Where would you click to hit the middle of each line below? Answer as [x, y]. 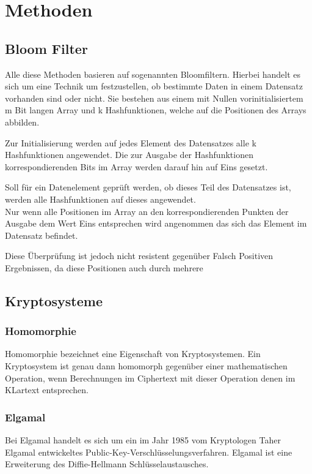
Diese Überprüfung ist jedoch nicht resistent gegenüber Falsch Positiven [139, 256]
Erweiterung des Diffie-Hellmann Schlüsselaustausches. [107, 464]
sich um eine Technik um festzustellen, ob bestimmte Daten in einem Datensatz [154, 86]
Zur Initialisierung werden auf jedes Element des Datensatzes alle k [131, 142]
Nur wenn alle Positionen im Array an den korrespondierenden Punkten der [147, 211]
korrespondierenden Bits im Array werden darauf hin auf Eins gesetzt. [136, 166]
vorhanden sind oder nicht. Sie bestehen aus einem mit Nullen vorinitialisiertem [154, 98]
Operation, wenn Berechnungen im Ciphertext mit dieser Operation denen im [150, 378]
